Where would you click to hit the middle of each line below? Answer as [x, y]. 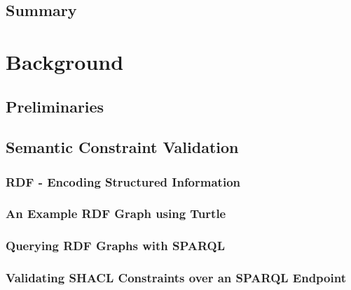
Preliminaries [55, 106]
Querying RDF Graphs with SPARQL [116, 246]
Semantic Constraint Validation [122, 147]
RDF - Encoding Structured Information [123, 181]
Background [65, 61]
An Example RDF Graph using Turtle [116, 213]
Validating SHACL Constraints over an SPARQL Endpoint [176, 278]
